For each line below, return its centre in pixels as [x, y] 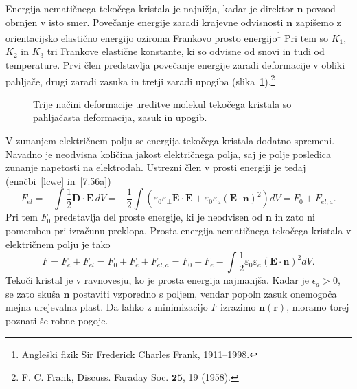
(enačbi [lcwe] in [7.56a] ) [58, 180]
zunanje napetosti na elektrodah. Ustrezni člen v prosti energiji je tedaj [156, 167]
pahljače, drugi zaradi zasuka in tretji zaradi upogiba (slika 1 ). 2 [140, 80]
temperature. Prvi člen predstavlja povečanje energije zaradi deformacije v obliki [175, 65]
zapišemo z [318, 22]
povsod [321, 8]
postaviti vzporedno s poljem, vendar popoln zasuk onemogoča [205, 293]
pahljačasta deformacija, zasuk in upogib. [120, 117]
